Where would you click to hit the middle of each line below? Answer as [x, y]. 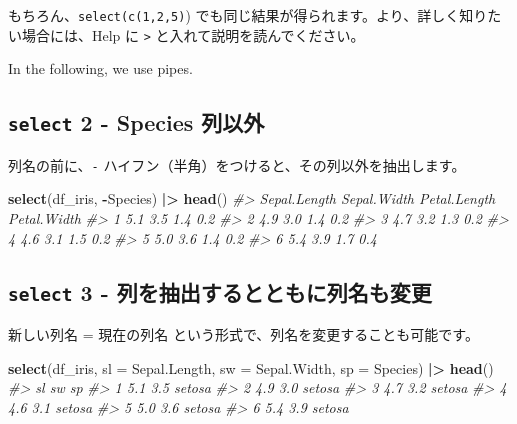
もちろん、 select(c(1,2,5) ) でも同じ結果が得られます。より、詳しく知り [248, 15]
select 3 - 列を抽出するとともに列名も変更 [220, 291]
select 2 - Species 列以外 [136, 122]
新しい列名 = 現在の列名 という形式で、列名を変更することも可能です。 [243, 333]
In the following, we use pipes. [100, 68]
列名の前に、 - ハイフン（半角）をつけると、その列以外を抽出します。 [237, 164]
